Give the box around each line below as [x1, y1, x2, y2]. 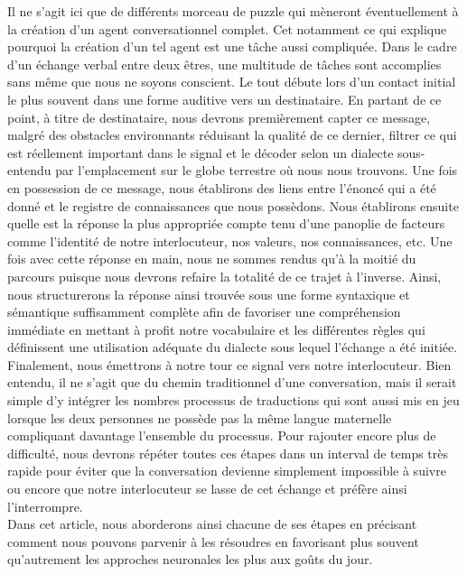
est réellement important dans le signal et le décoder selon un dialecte [7, 143, 394, 162]
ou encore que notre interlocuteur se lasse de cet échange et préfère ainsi [7, 479, 407, 498]
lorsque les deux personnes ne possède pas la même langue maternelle [7, 408, 392, 427]
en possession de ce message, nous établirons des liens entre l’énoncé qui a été [7, 178, 436, 197]
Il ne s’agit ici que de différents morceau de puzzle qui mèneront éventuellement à [7, 2, 459, 20]
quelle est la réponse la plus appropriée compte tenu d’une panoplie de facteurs [7, 214, 445, 233]
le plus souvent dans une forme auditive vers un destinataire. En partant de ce [7, 89, 442, 108]
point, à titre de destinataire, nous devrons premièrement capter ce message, [7, 107, 431, 126]
